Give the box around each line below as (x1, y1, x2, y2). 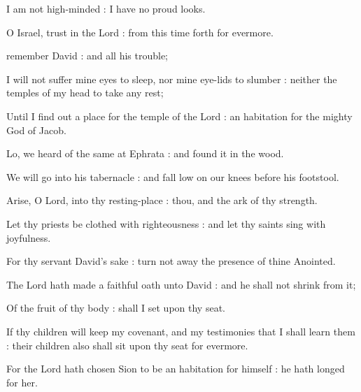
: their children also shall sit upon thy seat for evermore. (6, 337, 248, 352)
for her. (6, 375, 38, 389)
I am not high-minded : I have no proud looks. (6, 1, 206, 15)
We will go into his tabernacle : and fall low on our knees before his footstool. (6, 169, 339, 184)
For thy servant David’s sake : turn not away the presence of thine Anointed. (6, 254, 336, 268)
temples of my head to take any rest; (6, 85, 164, 100)
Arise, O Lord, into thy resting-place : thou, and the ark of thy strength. (6, 193, 318, 208)
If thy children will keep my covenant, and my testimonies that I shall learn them (6, 324, 355, 338)
